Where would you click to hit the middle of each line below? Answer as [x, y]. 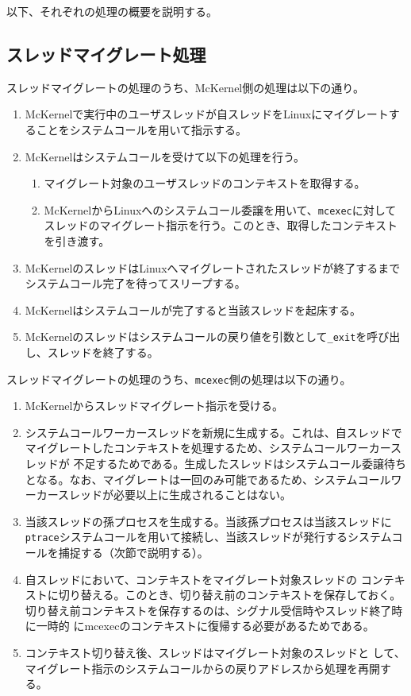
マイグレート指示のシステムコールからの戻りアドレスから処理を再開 [203, 668]
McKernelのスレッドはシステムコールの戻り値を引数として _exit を [196, 336]
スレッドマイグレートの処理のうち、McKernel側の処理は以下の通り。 [185, 87]
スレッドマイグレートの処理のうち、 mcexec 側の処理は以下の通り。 [179, 379]
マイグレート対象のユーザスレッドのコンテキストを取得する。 [205, 183]
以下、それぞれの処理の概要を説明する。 [112, 11]
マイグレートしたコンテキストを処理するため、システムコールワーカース [213, 448]
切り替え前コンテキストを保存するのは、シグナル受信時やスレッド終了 [208, 610]
